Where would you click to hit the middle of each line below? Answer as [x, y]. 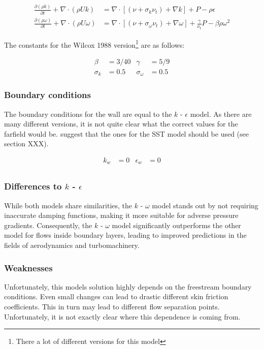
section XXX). [26, 144]
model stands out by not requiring [205, 205]
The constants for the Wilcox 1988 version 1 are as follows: [94, 44]
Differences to [33, 186]
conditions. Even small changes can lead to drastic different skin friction [116, 296]
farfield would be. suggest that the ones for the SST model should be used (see [126, 133]
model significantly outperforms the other [176, 225]
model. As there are [221, 114]
